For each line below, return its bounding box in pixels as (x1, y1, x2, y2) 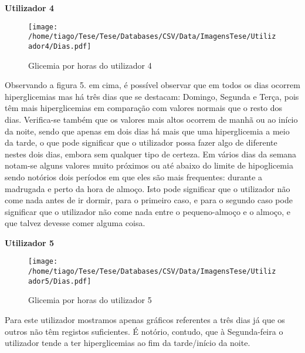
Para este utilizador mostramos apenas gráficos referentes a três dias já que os (5, 314, 285, 326)
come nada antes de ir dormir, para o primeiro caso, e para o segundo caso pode (5, 194, 293, 206)
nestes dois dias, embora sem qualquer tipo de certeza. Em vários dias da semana (5, 147, 297, 160)
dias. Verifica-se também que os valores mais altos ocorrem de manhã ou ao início (5, 113, 298, 125)
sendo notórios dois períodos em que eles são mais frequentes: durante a (5, 170, 263, 183)
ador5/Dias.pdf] (28, 277, 91, 285)
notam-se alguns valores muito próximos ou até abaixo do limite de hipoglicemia (5, 159, 293, 172)
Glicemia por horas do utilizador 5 (28, 294, 152, 306)
